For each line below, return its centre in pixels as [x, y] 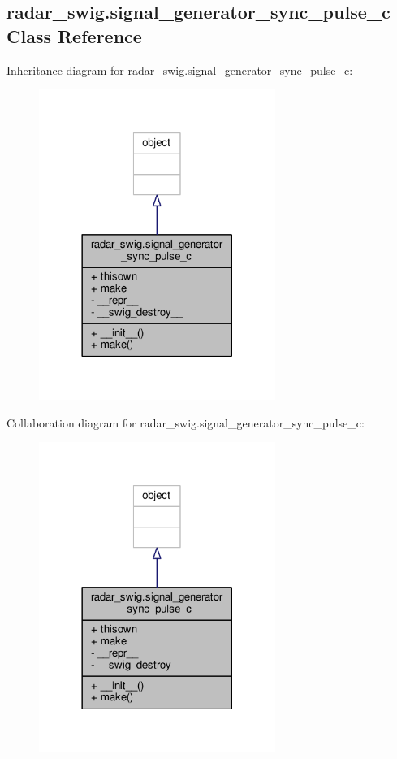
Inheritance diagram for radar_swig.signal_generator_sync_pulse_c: [180, 69]
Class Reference [74, 35]
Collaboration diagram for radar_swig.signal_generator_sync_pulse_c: [186, 422]
